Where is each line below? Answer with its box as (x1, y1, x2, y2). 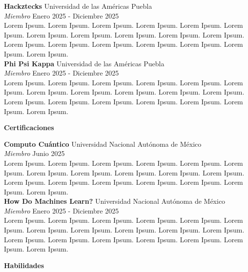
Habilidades (4, 260, 44, 270)
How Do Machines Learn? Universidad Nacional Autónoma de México (4, 196, 226, 206)
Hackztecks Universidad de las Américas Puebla (4, 1, 152, 11)
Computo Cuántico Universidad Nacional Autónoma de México (4, 138, 202, 149)
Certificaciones (4, 122, 54, 133)
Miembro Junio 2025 (4, 148, 65, 158)
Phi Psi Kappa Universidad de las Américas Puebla (4, 58, 165, 68)
